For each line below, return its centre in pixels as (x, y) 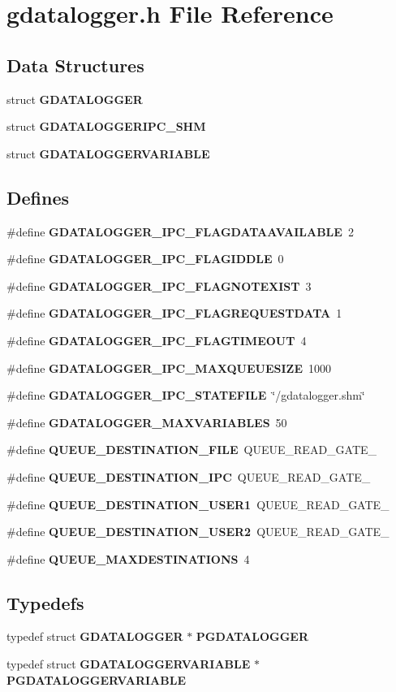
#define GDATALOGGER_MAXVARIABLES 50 (147, 422)
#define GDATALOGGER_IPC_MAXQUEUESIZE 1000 (169, 368)
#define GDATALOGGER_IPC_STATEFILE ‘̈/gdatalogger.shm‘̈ (186, 395)
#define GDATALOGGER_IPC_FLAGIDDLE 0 (145, 259)
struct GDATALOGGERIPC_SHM (106, 126)
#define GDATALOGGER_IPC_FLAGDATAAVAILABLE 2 (180, 231)
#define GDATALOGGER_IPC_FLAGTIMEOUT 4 (157, 340)
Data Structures (75, 65)
